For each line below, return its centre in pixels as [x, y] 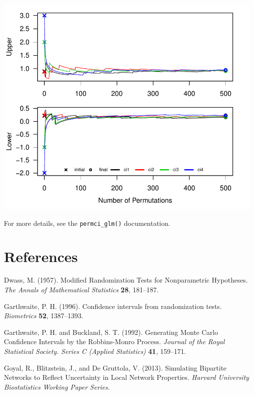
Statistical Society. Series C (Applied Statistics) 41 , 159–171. [95, 351]
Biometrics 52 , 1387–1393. [44, 316]
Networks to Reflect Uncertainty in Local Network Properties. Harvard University [127, 377]
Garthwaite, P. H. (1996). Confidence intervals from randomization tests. [113, 306]
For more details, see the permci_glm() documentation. [87, 223]
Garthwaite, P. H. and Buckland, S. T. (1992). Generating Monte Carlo [111, 332]
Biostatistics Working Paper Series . [57, 386]
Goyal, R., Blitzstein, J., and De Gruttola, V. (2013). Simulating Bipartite [115, 367]
